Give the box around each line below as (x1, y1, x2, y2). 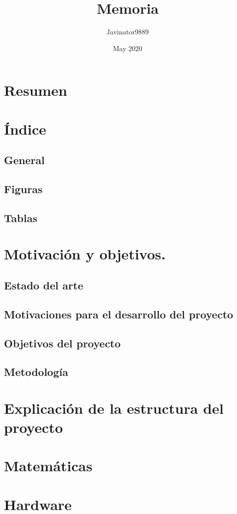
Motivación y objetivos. (4, 244, 166, 264)
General (4, 152, 45, 168)
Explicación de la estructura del (4, 398, 224, 418)
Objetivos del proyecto (4, 335, 121, 350)
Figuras (4, 181, 43, 197)
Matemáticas (4, 456, 93, 476)
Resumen (4, 80, 67, 100)
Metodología (4, 364, 68, 379)
